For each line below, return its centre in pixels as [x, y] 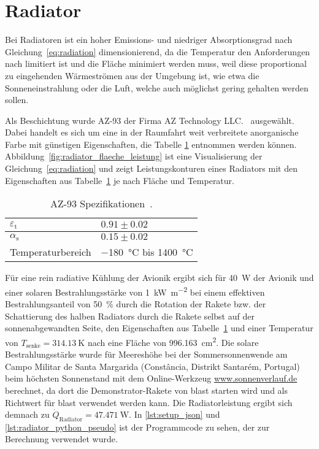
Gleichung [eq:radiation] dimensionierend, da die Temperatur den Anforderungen [158, 51]
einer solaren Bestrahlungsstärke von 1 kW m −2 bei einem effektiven [135, 291]
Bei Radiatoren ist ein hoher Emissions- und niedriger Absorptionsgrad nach [149, 40]
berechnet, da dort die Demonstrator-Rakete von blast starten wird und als [146, 390]
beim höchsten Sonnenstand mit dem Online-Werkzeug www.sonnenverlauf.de [151, 378]
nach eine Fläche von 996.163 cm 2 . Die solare [173, 341]
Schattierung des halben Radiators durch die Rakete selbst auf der [130, 316]
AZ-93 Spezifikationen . [101, 204]
